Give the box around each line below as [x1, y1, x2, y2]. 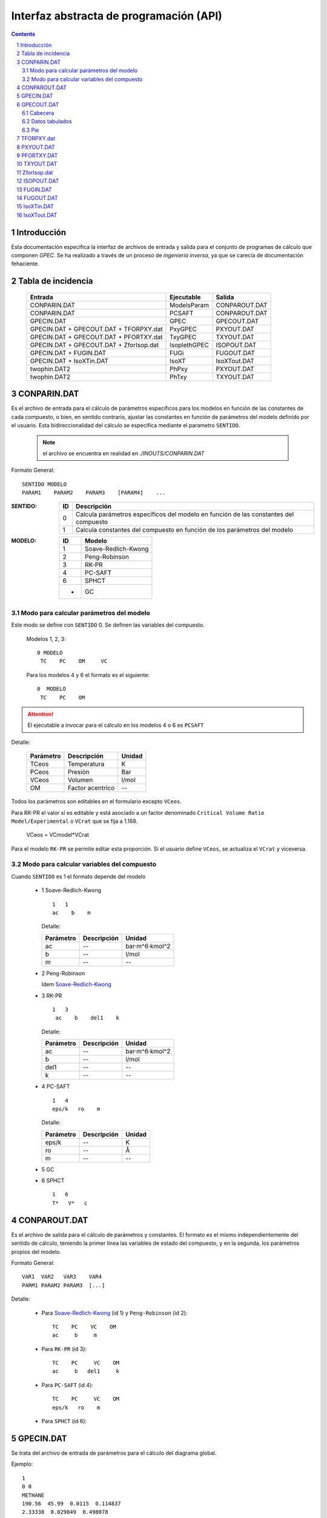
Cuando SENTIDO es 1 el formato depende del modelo [11, 873, 146, 880]
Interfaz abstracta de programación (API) [11, 9, 222, 22]
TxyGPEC [170, 333, 197, 341]
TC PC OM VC [40, 658, 108, 665]
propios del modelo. [11, 1248, 61, 1255]
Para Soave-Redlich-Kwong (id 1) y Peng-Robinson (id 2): [41, 1309, 188, 1316]
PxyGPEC [170, 325, 197, 333]
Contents [11, 30, 36, 38]
